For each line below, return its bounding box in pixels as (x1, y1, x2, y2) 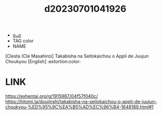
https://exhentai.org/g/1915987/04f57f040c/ (5, 93, 98, 99)
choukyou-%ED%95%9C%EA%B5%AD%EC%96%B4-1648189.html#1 (5, 104, 154, 110)
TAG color (12, 38, 34, 44)
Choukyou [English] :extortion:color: (5, 59, 81, 65)
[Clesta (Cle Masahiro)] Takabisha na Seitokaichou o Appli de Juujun (5, 53, 149, 59)
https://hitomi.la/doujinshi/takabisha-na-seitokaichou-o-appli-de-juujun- (5, 99, 157, 105)
